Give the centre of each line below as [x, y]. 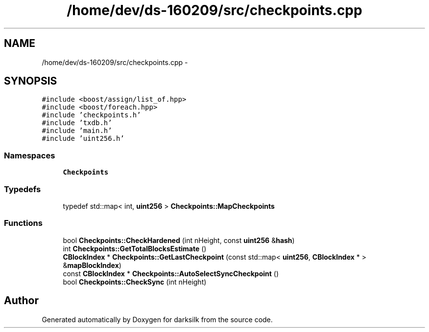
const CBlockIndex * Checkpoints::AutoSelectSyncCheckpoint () [171, 273]
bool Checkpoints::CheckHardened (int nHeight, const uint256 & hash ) [179, 240]
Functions [23, 223]
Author [21, 301]
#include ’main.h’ [77, 131]
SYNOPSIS [31, 81]
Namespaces [30, 155]
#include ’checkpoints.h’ [91, 115]
